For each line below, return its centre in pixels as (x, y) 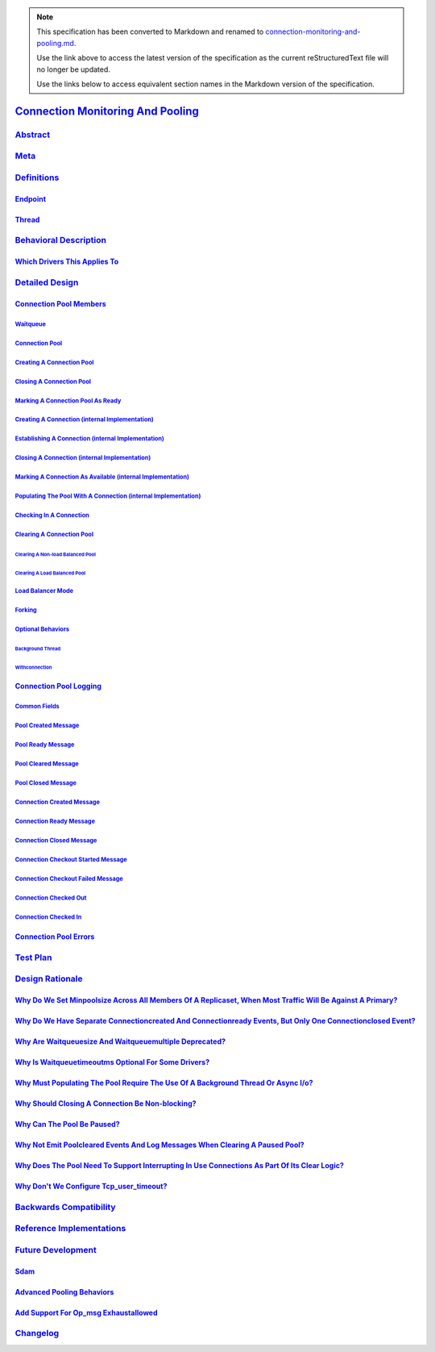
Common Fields (37, 706)
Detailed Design (47, 282)
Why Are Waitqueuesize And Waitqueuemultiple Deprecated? (120, 1041)
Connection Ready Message (55, 821)
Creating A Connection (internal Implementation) (84, 419)
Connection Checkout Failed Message (69, 878)
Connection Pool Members (60, 303)
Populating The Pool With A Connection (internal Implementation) (108, 496)
